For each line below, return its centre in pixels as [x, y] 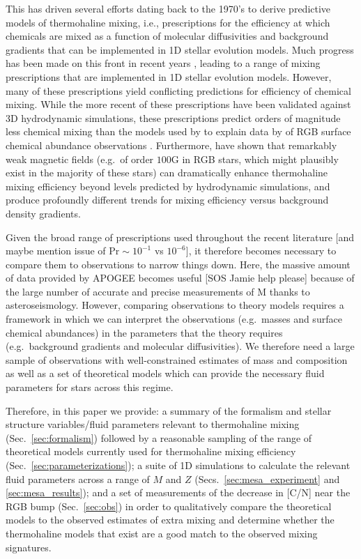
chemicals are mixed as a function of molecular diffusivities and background [167, 36]
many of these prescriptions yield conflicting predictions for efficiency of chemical [178, 90]
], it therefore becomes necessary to [261, 251]
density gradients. [43, 213]
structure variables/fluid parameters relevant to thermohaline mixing [153, 424]
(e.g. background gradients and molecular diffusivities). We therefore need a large [180, 346]
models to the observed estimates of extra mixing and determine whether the [170, 520]
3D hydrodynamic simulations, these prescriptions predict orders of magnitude [173, 117]
